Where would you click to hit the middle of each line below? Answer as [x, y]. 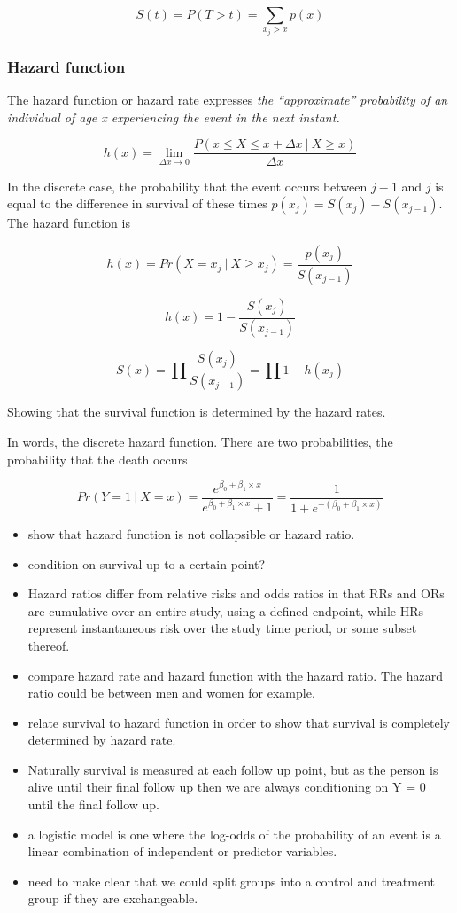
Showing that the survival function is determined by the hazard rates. [197, 412]
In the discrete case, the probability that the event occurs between [187, 186]
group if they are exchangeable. [113, 898]
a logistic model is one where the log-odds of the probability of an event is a [234, 834]
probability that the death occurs [97, 459]
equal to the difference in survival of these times [137, 203]
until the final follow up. [94, 804]
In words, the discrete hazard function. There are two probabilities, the [200, 441]
